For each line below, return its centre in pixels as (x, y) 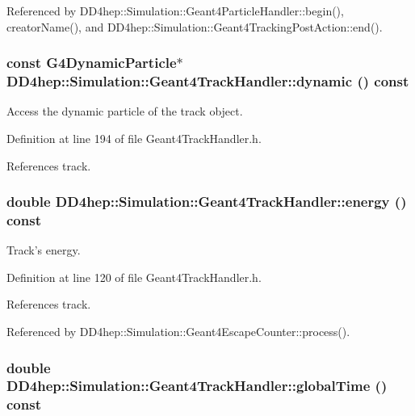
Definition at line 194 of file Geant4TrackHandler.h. (134, 138)
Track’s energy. (44, 250)
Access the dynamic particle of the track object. (125, 111)
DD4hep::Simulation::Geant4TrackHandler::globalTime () (197, 386)
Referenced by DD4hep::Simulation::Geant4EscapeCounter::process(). (178, 332)
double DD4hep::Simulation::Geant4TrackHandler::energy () (207, 202)
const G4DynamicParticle (92, 63)
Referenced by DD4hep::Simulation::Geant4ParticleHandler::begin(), (175, 11)
